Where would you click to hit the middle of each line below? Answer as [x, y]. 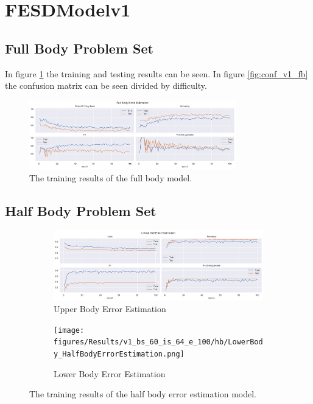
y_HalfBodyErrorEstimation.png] [119, 354]
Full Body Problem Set [79, 48]
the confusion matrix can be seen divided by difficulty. [106, 85]
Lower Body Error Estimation [110, 373]
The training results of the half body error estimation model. [143, 394]
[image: [69, 330]
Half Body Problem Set [81, 210]
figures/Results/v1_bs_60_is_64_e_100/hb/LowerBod [158, 342]
